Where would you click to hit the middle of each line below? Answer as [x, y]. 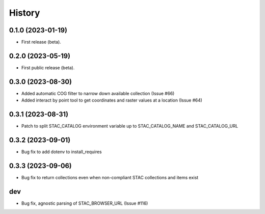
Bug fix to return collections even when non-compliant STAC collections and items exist [110, 177]
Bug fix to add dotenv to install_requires [62, 152]
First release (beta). [41, 42]
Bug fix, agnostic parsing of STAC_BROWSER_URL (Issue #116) [85, 203]
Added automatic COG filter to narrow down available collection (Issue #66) [98, 93]
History [25, 13]
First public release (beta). [48, 67]
